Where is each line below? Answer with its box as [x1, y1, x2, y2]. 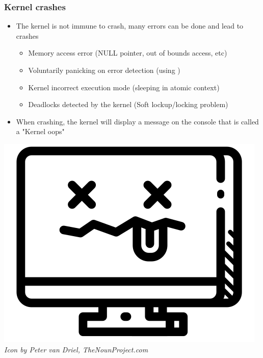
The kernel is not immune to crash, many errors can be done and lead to [16, 20, 244, 31]
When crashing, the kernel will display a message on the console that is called [16, 116, 259, 126]
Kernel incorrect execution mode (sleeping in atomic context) [28, 82, 220, 92]
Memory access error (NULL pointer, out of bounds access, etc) [28, 47, 227, 58]
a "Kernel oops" [16, 126, 65, 137]
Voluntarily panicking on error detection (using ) [28, 65, 180, 75]
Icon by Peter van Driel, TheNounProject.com [4, 344, 148, 354]
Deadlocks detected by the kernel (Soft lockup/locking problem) [28, 99, 228, 110]
